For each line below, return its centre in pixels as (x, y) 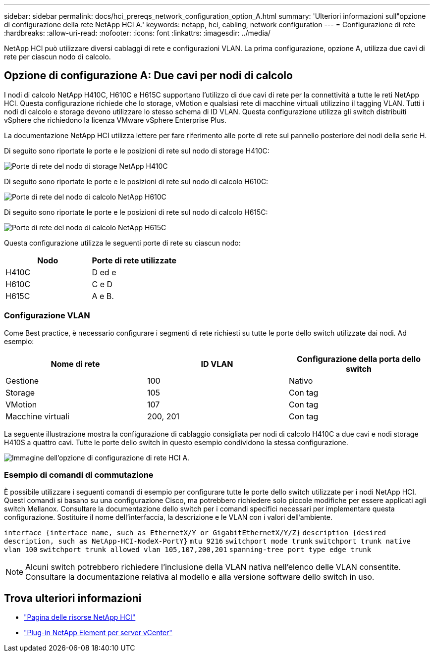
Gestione (22, 380)
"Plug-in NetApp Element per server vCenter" (98, 633)
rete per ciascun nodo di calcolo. (57, 57)
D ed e (104, 272)
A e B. (103, 296)
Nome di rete (75, 364)
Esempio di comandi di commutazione (79, 475)
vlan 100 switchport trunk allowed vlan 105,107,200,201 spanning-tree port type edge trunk (188, 550)
